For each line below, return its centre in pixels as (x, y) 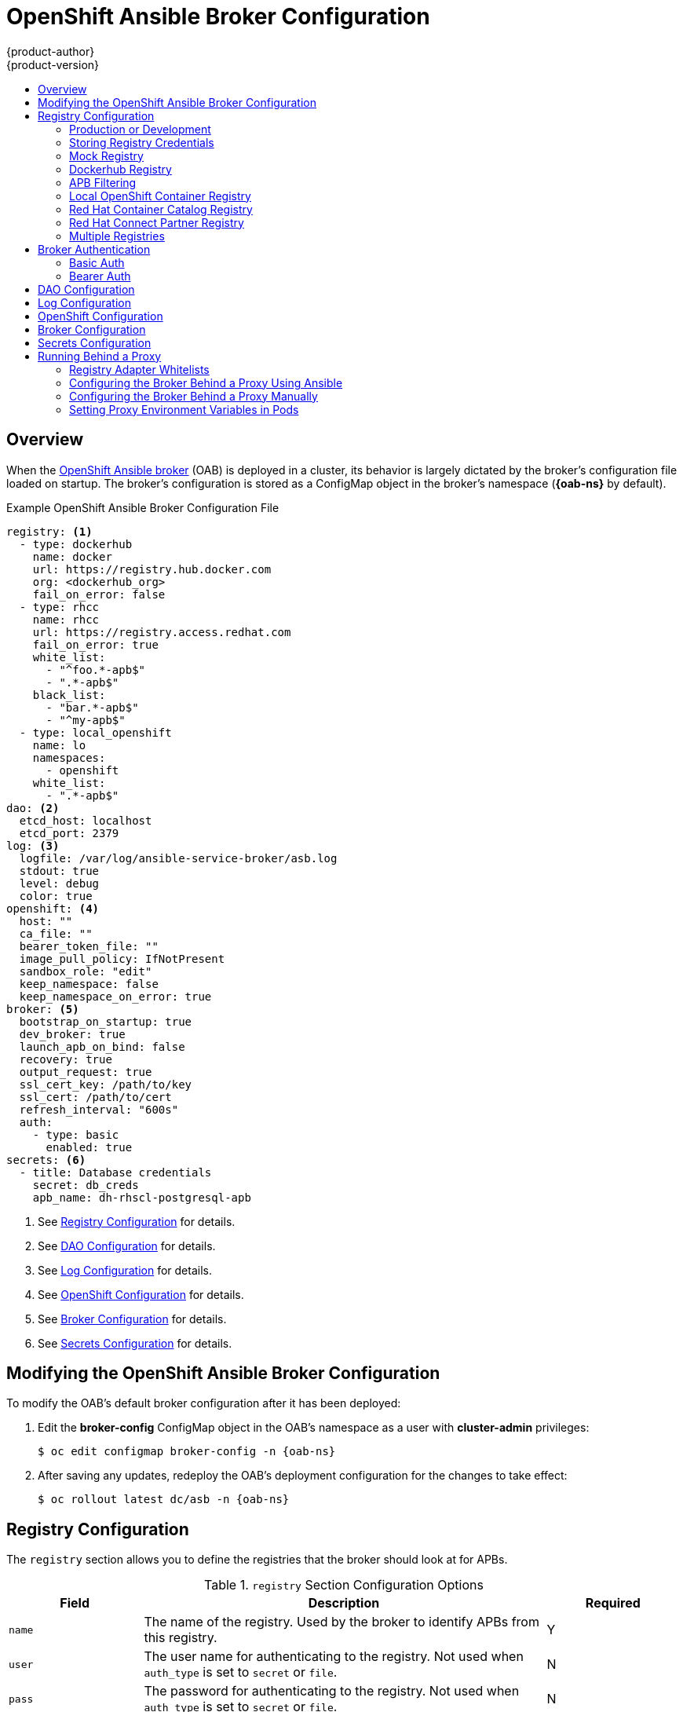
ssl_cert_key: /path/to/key (106, 1084)
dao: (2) (33, 808)
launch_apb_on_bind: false (102, 1046)
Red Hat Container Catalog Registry (161, 209)
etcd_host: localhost (86, 820)
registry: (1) (49, 531)
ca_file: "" (56, 933)
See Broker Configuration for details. (132, 1319)
